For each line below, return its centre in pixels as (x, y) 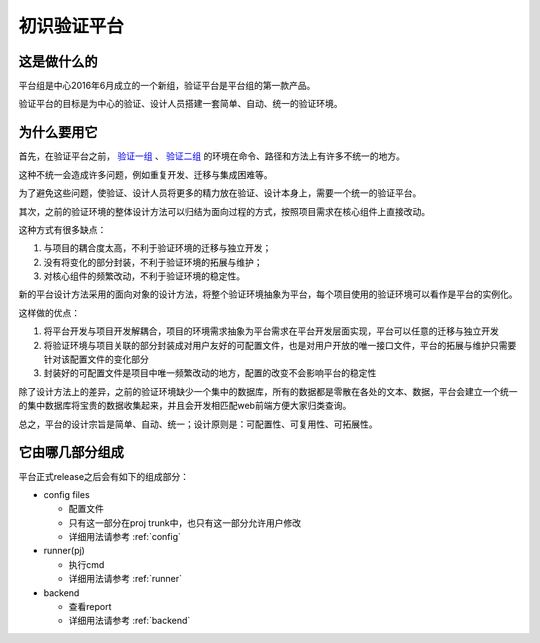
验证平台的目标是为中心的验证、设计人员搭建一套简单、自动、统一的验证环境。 (180, 104)
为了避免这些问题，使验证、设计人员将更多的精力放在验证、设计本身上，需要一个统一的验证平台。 (220, 193)
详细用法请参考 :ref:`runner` (125, 579)
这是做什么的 (58, 61)
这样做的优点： (49, 312)
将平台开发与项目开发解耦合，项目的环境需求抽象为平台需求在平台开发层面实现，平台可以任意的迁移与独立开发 (271, 331)
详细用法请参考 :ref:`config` (125, 537)
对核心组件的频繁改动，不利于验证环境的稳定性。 (144, 276)
